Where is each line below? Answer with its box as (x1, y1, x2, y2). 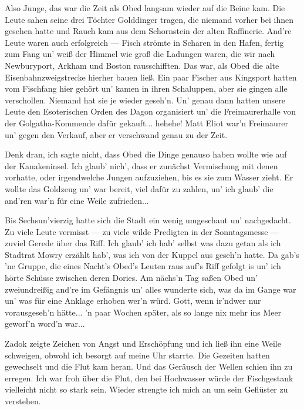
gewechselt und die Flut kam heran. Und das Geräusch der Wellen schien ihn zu (5, 360, 293, 373)
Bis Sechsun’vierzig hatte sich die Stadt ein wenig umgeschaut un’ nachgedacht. (5, 214, 291, 226)
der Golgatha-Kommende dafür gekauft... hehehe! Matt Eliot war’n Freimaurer (5, 116, 288, 129)
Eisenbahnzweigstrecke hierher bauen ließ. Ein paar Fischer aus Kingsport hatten (5, 71, 297, 83)
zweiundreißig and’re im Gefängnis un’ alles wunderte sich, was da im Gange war (5, 283, 296, 295)
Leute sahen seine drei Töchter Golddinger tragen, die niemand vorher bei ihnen (5, 13, 293, 25)
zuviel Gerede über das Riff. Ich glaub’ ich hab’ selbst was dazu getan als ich (5, 237, 281, 249)
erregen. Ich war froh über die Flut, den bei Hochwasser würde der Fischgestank (5, 371, 293, 384)
